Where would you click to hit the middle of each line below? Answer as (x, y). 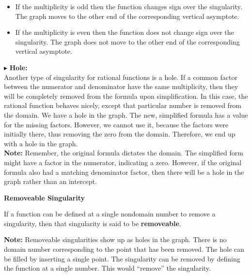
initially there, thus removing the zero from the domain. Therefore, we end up (120, 134)
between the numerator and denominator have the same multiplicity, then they (121, 86)
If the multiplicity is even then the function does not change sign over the (125, 32)
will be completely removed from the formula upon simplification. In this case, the (126, 96)
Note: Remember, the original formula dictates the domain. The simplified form (124, 153)
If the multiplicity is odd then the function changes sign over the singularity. (129, 6)
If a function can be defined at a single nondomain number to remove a (110, 214)
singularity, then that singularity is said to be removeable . (93, 223)
